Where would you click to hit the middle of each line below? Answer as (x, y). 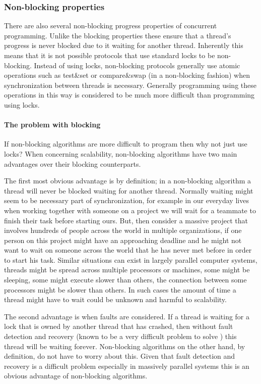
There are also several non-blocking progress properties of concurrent (111, 26)
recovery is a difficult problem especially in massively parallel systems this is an (127, 366)
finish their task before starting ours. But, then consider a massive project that (126, 220)
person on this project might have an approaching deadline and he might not (123, 240)
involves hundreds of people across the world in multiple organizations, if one (123, 230)
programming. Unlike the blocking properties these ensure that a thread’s (118, 35)
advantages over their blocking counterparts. (73, 163)
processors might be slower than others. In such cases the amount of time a (120, 289)
